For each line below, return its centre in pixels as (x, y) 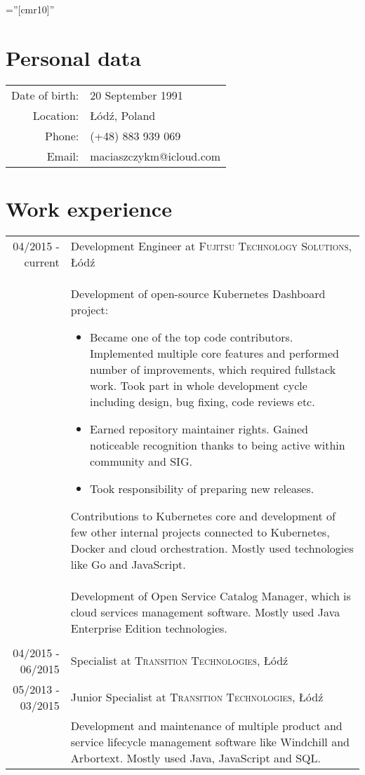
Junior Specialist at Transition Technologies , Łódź (197, 697)
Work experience (89, 208)
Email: (63, 156)
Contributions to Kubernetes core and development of (203, 515)
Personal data (73, 57)
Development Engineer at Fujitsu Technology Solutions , (211, 245)
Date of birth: (45, 95)
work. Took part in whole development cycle (198, 385)
